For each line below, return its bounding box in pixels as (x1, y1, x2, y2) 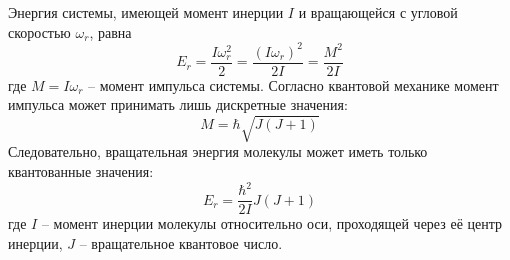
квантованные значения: (8, 161, 154, 182)
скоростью (8, 21, 71, 42)
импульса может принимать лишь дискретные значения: (8, 94, 348, 115)
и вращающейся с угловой (298, 2, 458, 22)
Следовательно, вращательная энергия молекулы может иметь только (8, 141, 428, 162)
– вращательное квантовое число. (79, 232, 283, 253)
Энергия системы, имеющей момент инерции (8, 2, 284, 22)
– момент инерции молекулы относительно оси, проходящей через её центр (41, 213, 503, 234)
